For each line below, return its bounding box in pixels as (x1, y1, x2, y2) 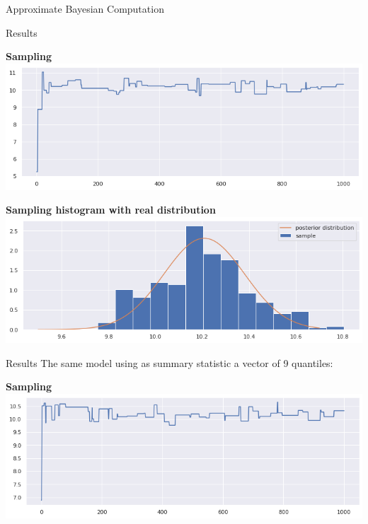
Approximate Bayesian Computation (6, 1, 164, 16)
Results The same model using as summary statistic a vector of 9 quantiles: (6, 355, 333, 370)
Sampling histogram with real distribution (6, 202, 216, 217)
